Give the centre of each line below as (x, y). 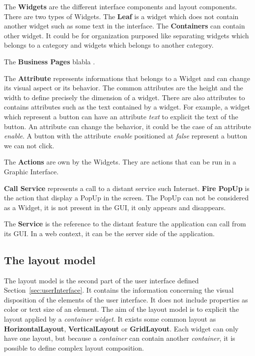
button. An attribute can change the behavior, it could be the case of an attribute (128, 126)
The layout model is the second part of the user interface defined (101, 280)
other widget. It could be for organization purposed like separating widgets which (127, 35)
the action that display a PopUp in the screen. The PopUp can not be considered (127, 198)
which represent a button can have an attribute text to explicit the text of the (121, 116)
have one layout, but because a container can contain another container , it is (120, 338)
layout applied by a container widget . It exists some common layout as (110, 319)
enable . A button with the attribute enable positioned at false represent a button (126, 136)
